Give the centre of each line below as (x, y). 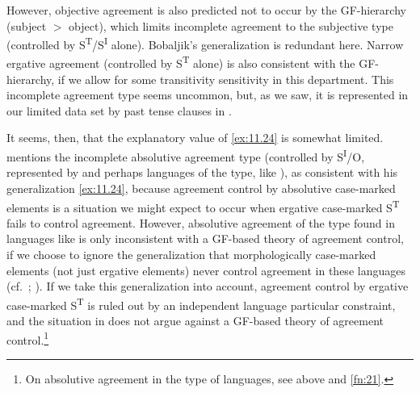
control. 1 (28, 338)
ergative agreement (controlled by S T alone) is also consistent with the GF (191, 62)
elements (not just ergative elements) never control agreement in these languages (206, 270)
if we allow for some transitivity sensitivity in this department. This (226, 79)
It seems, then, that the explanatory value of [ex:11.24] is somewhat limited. (195, 138)
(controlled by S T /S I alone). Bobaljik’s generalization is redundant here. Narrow (205, 43)
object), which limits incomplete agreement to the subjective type (231, 25)
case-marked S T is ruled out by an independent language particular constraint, (201, 303)
